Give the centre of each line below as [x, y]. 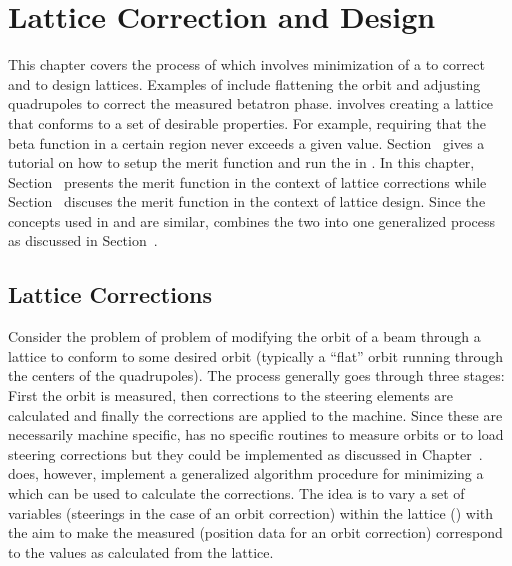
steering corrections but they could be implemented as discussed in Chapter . [245, 453]
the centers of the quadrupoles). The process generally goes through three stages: [256, 375]
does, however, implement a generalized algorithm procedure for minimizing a [246, 473]
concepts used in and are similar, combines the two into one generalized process [252, 220]
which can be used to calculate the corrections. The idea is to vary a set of [236, 493]
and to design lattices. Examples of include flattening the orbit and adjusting [244, 83]
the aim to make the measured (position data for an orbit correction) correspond [255, 532]
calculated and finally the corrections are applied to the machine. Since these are [255, 414]
